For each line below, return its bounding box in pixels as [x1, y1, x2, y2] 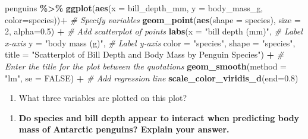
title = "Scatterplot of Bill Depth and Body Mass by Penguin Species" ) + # [5, 48, 284, 61]
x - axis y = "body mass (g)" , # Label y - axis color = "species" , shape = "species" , [5, 36, 296, 49]
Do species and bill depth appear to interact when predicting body [18, 111, 300, 124]
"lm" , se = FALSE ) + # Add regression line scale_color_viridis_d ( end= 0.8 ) [5, 71, 298, 84]
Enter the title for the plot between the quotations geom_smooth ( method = [5, 59, 287, 72]
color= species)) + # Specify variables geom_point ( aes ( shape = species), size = [5, 13, 301, 26]
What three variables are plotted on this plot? [18, 91, 187, 104]
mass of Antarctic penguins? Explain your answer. [18, 123, 230, 135]
